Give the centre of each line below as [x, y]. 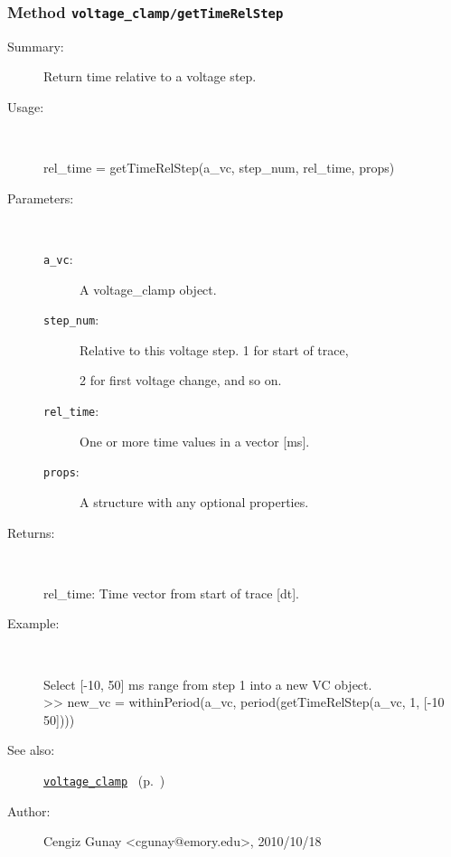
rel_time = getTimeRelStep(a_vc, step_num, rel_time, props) [219, 168]
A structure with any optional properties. [194, 501]
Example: [33, 623]
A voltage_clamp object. [148, 289]
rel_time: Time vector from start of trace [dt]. [171, 593]
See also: [31, 750]
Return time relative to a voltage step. [150, 76]
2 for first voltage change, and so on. [181, 380]
